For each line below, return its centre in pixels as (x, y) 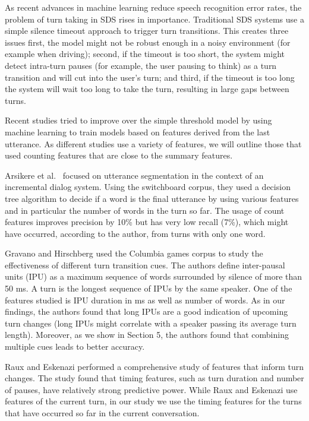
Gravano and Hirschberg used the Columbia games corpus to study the (134, 253)
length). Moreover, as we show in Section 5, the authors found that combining (147, 335)
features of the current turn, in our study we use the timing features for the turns (153, 401)
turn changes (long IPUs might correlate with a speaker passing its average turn (151, 323)
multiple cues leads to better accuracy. (75, 346)
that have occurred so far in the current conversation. (102, 413)
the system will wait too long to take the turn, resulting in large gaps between (147, 89)
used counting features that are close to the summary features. (119, 155)
